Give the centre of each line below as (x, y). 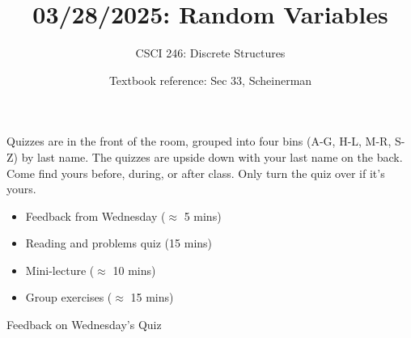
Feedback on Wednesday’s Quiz (84, 325)
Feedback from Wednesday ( (95, 215)
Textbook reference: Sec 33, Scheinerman (210, 80)
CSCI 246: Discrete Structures (210, 53)
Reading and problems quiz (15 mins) (119, 243)
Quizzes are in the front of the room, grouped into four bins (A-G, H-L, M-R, (199, 141)
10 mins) (134, 270)
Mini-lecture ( (60, 270)
